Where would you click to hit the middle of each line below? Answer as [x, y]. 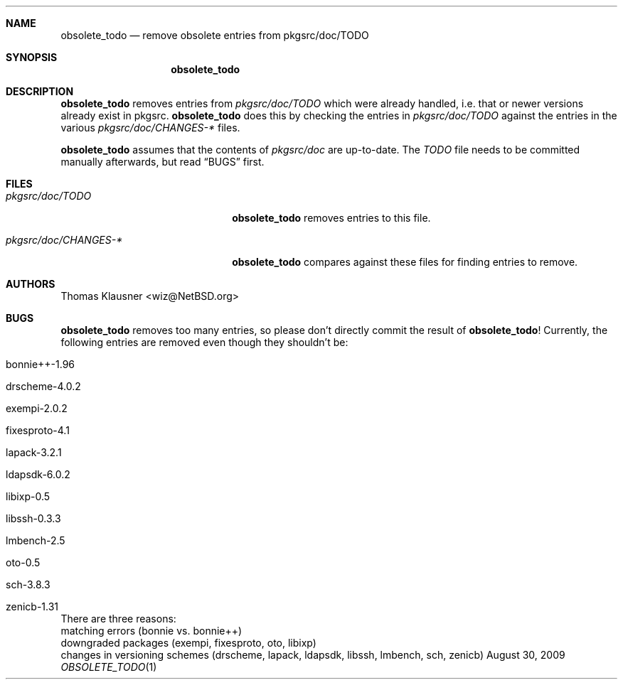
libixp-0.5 [28, 496]
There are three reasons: [118, 619]
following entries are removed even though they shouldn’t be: [204, 342]
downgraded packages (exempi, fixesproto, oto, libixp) [188, 643]
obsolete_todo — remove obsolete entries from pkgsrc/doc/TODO [215, 35]
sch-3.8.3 [28, 584]
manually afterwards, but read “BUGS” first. [163, 162]
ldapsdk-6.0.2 [38, 474]
